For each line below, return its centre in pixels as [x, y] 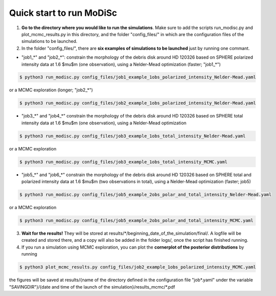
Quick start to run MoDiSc [63, 13]
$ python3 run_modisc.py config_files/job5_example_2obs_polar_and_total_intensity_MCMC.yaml [137, 221]
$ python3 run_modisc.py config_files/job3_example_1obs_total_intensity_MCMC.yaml [123, 162]
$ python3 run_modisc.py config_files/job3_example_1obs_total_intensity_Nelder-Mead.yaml [133, 136]
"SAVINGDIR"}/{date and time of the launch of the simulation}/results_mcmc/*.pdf [92, 287]
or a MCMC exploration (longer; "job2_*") [51, 90]
